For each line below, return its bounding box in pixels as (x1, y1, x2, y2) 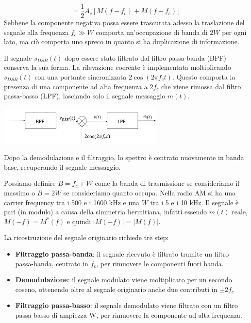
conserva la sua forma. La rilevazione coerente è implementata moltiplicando (4, 62, 231, 72)
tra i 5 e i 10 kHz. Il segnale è (150, 197, 239, 207)
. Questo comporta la (172, 72, 235, 82)
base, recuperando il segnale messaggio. (4, 161, 121, 172)
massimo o (4, 187, 35, 197)
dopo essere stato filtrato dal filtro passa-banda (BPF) (65, 52, 226, 63)
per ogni (222, 27, 247, 37)
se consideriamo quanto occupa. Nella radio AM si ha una (63, 187, 235, 197)
